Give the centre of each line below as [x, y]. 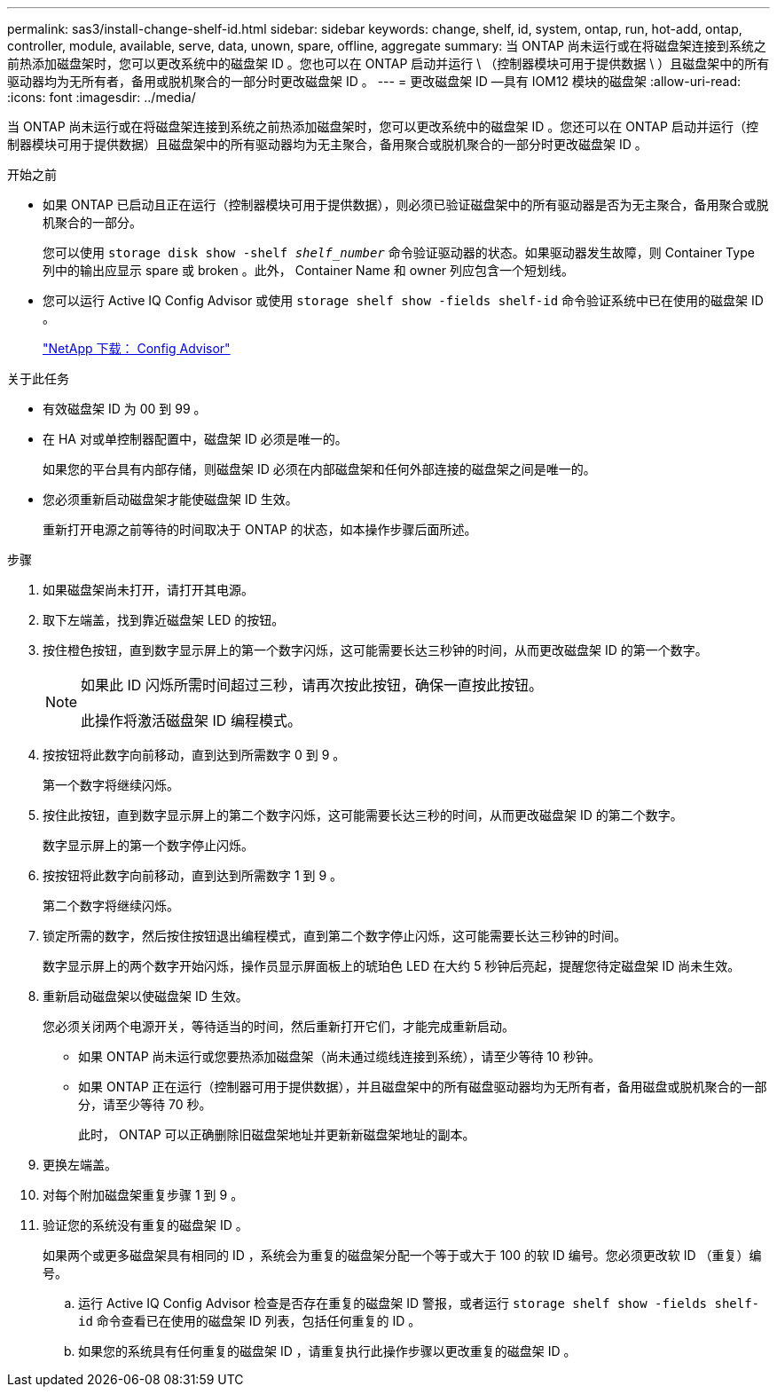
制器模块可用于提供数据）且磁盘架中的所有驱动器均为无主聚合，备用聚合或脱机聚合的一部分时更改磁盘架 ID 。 [327, 144]
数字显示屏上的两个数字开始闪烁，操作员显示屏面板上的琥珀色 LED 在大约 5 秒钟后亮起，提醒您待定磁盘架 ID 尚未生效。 [392, 966]
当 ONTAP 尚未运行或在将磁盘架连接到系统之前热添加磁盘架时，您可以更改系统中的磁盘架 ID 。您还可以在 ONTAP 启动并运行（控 [383, 126]
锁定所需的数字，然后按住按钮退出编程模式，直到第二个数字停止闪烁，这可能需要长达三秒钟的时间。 [334, 936]
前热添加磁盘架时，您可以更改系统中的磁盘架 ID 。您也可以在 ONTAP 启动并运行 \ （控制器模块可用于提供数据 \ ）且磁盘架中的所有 [388, 63]
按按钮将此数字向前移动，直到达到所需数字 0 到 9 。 [194, 755]
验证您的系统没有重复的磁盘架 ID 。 [145, 1225]
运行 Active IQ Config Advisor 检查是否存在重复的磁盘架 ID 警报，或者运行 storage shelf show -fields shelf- [419, 1303]
